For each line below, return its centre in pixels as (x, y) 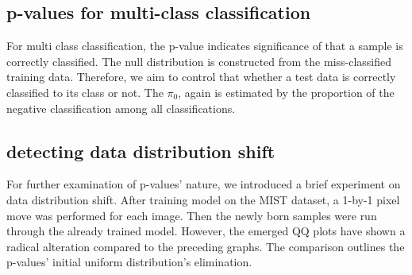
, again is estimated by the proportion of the (286, 92)
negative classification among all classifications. (121, 108)
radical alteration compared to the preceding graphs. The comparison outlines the (206, 246)
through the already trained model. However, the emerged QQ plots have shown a (206, 231)
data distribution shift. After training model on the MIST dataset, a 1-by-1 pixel (203, 199)
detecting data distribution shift (141, 151)
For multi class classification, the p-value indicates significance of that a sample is (205, 46)
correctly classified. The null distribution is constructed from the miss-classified (199, 61)
